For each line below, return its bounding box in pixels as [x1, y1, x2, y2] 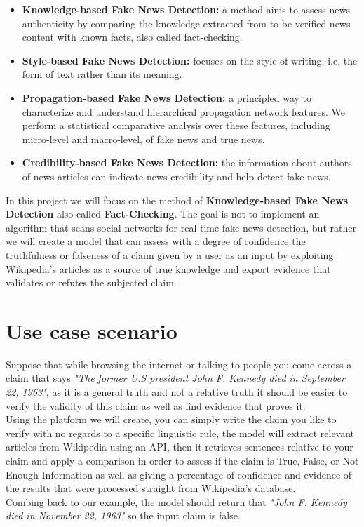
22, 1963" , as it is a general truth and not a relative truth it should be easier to [6, 385, 348, 399]
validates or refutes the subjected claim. [6, 275, 177, 290]
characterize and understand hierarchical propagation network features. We [22, 104, 345, 119]
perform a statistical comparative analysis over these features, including [22, 118, 330, 133]
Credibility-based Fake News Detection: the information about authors [22, 155, 352, 170]
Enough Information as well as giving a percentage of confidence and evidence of [6, 467, 352, 481]
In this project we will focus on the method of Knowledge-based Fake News [6, 192, 349, 207]
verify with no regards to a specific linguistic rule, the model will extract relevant [6, 425, 355, 440]
